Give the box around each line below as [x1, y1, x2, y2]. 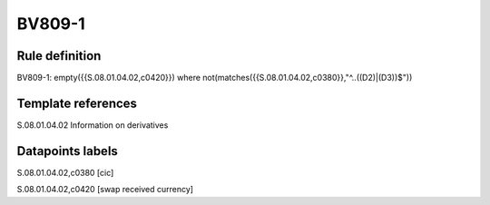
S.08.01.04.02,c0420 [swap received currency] [16, 184, 194, 195]
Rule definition [16, 48, 102, 63]
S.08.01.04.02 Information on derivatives [16, 119, 169, 131]
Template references [16, 95, 138, 111]
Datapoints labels [16, 143, 118, 159]
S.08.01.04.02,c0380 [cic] [16, 167, 114, 178]
